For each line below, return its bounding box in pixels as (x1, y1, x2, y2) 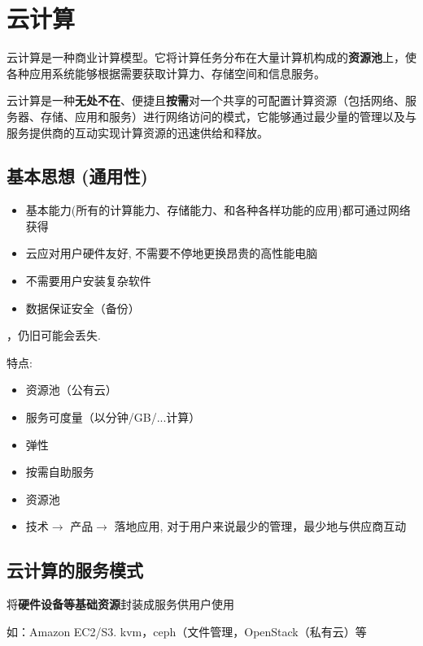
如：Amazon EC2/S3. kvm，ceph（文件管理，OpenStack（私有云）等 (7, 622, 367, 639)
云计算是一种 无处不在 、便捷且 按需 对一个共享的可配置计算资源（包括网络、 (7, 92, 405, 109)
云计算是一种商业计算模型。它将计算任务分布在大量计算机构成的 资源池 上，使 (7, 49, 416, 66)
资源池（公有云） (25, 381, 117, 398)
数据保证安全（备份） (25, 299, 140, 316)
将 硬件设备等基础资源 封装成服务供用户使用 (7, 596, 234, 613)
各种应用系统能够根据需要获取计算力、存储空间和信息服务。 (7, 64, 325, 81)
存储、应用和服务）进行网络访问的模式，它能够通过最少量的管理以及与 (40, 107, 416, 124)
